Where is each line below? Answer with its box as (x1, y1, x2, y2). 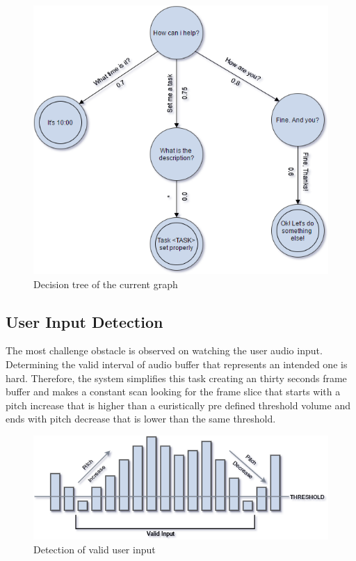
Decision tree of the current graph (33, 276, 178, 291)
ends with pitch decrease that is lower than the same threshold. (6, 411, 276, 426)
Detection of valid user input (33, 542, 156, 556)
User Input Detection (6, 310, 163, 332)
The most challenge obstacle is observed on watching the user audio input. (6, 343, 323, 358)
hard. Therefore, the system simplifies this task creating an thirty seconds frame (6, 370, 347, 385)
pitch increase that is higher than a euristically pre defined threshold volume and (6, 397, 350, 412)
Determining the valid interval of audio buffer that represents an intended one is (6, 357, 348, 372)
